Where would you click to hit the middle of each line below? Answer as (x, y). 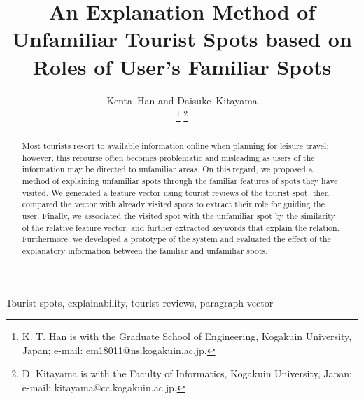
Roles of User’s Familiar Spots (182, 66)
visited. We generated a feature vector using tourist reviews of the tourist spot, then (176, 192)
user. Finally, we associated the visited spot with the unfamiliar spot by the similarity (178, 216)
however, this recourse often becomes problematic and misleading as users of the (168, 157)
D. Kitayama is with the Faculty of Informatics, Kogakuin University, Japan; (187, 373)
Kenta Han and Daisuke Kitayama (182, 100)
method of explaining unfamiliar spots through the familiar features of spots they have (180, 181)
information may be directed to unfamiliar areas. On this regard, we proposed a (167, 169)
